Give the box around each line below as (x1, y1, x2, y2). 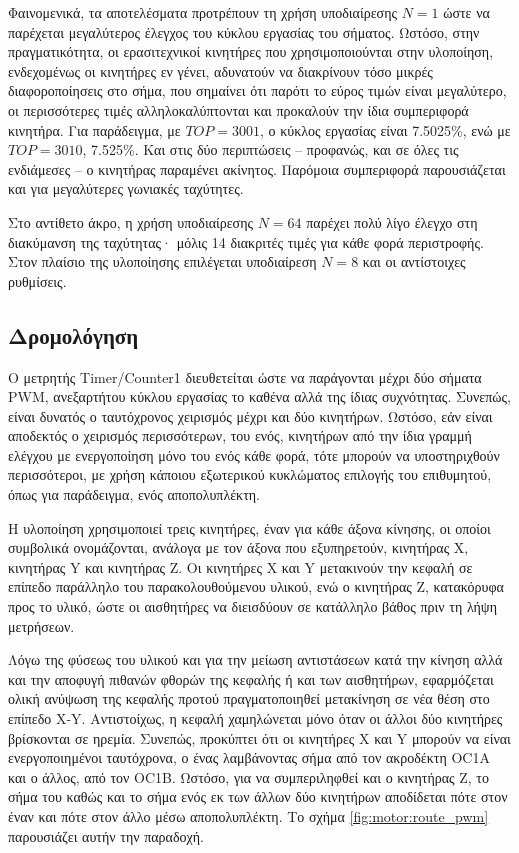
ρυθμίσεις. (8, 270, 67, 291)
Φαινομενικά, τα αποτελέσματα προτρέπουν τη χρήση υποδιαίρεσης (8, 2, 397, 22)
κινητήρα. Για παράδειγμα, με (8, 119, 181, 140)
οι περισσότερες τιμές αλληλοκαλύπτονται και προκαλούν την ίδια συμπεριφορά (8, 99, 469, 120)
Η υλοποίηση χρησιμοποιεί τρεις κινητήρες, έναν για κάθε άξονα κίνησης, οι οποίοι (8, 517, 491, 538)
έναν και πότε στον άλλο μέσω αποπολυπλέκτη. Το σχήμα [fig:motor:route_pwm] (8, 805, 489, 826)
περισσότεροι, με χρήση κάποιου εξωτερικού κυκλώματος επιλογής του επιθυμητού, (8, 464, 492, 485)
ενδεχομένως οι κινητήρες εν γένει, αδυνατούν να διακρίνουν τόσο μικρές (8, 60, 433, 81)
